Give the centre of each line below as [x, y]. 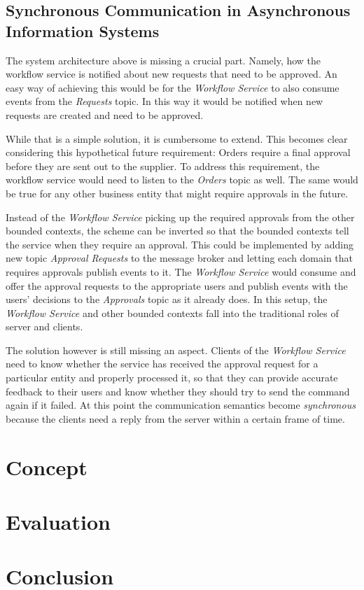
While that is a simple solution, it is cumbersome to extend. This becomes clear [177, 138]
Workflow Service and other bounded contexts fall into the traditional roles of [172, 312]
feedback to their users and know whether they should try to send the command [178, 391]
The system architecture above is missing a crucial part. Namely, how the [163, 60]
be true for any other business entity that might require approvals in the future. [177, 193]
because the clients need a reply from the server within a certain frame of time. [175, 418]
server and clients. [44, 326]
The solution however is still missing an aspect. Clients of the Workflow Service [176, 350]
